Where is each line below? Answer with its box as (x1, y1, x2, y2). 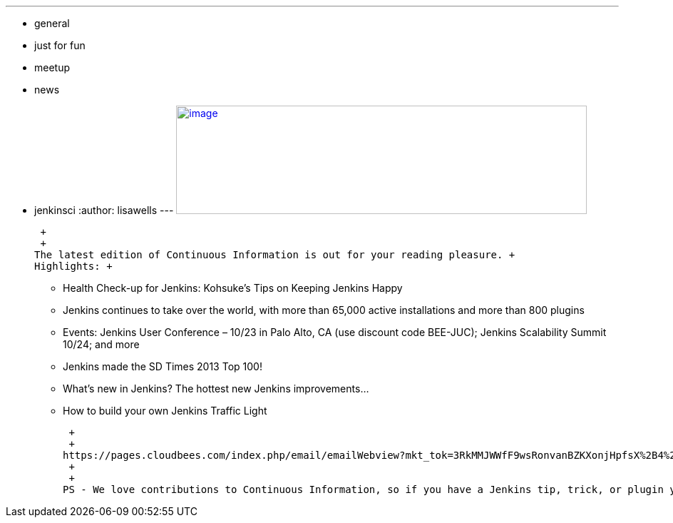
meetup (34, 61, 71, 73)
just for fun (34, 39, 86, 51)
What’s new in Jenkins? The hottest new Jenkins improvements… (63, 382, 369, 395)
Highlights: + (34, 260, 113, 272)
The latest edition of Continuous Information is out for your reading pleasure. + (34, 249, 515, 260)
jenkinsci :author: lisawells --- (34, 204, 174, 216)
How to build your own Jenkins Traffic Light (63, 405, 267, 417)
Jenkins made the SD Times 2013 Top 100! (63, 360, 262, 372)
